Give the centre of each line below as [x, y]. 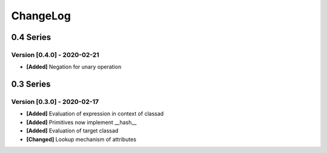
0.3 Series [31, 84]
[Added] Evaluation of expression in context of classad [95, 114]
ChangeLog [41, 16]
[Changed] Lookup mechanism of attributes [81, 139]
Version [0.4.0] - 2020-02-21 [55, 54]
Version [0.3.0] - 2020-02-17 [55, 102]
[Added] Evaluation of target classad [72, 131]
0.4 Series [31, 37]
